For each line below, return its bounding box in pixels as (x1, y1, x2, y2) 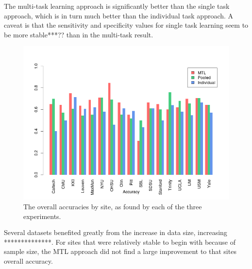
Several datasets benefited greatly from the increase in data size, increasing (4, 227, 227, 237)
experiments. (23, 211, 61, 221)
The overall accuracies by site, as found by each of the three (23, 202, 202, 211)
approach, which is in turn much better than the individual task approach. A (4, 10, 234, 20)
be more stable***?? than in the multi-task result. (4, 29, 153, 39)
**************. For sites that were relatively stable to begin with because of (4, 236, 235, 247)
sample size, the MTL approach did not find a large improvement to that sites (4, 246, 236, 256)
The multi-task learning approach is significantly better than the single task (4, 1, 230, 11)
